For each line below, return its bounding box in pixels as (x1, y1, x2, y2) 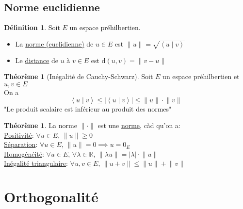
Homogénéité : (4, 148, 44, 159)
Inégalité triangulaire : (4, 158, 68, 168)
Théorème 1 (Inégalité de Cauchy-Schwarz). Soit (4, 71, 153, 81)
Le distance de (15, 55, 58, 65)
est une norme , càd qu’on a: (97, 120, 180, 130)
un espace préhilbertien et (162, 71, 240, 81)
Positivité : (4, 129, 34, 140)
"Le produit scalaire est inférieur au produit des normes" (4, 104, 172, 114)
